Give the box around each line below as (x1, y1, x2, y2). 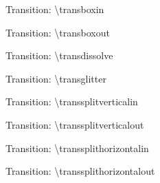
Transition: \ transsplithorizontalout (5, 164, 155, 178)
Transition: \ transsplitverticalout (5, 117, 144, 131)
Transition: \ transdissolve (5, 48, 113, 63)
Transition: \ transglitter (5, 71, 106, 85)
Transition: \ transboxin (5, 2, 104, 16)
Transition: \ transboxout (5, 25, 110, 39)
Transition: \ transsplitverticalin (5, 94, 138, 109)
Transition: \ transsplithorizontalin (5, 140, 149, 155)
